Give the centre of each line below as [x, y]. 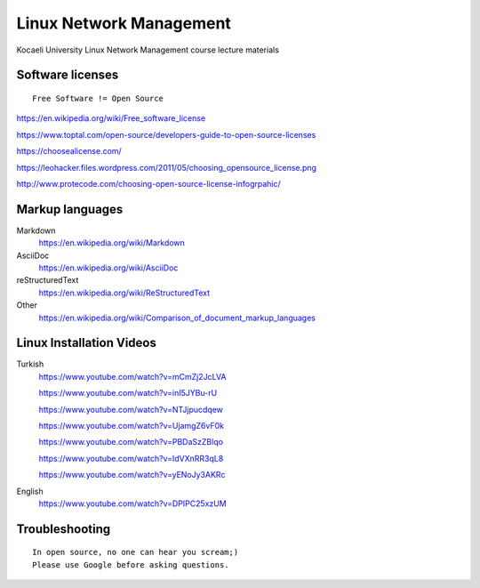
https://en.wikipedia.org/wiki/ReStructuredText [124, 293]
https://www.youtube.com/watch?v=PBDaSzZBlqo [131, 442]
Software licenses [68, 75]
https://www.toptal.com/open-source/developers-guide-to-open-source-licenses [166, 134]
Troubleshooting [64, 529]
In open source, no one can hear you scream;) [136, 552]
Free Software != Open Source [98, 98]
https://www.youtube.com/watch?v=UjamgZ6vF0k [131, 426]
